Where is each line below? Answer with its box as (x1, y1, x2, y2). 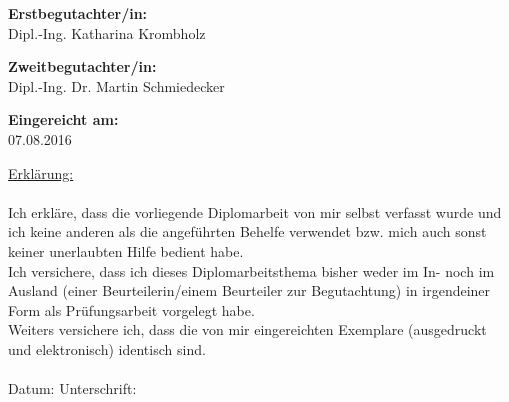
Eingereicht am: (8, 109, 119, 130)
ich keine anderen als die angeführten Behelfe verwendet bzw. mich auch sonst (8, 221, 487, 242)
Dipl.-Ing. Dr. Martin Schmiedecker (8, 75, 225, 96)
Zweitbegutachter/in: (8, 56, 157, 77)
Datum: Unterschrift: (8, 378, 137, 399)
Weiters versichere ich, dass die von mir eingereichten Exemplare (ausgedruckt (8, 319, 487, 340)
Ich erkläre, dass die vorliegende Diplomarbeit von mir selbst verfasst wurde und (8, 201, 502, 222)
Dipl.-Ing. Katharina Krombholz (8, 22, 206, 43)
